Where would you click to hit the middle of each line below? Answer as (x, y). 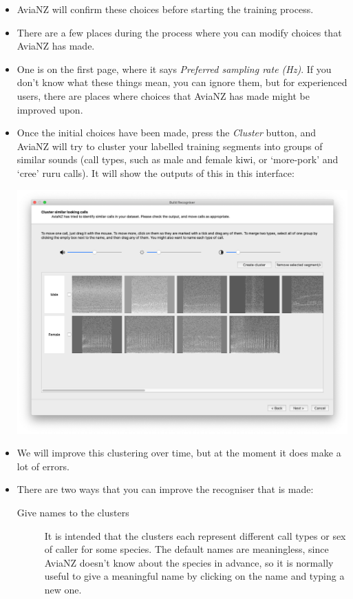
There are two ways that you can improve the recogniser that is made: (165, 489)
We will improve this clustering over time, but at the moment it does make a (179, 453)
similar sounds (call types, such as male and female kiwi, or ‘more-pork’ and (178, 159)
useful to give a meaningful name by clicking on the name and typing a (194, 576)
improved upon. (50, 109)
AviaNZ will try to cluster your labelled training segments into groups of (170, 146)
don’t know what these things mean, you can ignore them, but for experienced (182, 82)
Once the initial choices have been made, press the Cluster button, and (166, 133)
